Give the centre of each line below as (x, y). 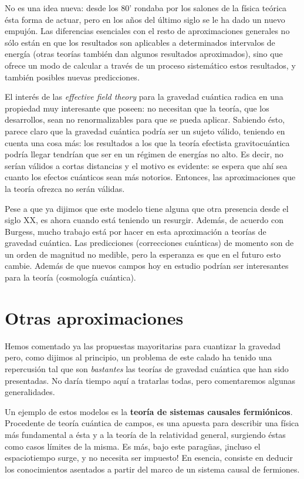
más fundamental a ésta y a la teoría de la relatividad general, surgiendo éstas (145, 434)
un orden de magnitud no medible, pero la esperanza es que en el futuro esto (143, 254)
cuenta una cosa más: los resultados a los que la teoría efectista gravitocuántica (147, 142)
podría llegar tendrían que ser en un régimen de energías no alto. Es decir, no (144, 154)
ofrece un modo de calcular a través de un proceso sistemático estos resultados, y (150, 65)
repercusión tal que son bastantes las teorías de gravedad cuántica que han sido (147, 368)
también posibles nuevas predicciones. (72, 77)
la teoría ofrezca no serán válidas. (65, 188)
